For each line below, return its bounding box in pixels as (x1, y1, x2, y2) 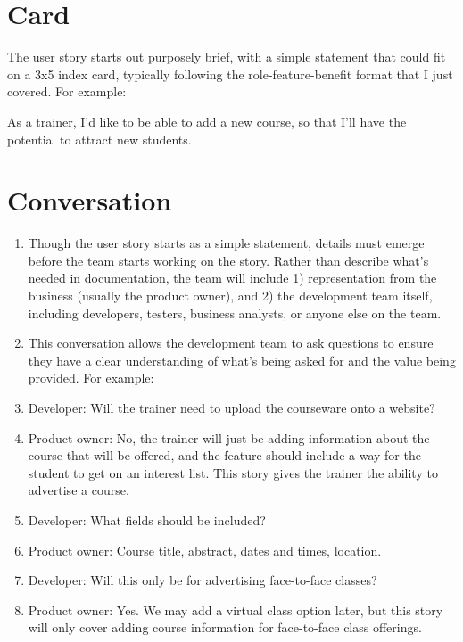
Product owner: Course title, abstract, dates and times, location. (28, 540, 382, 559)
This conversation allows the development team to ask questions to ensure (28, 333, 434, 352)
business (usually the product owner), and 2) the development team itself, (28, 286, 433, 304)
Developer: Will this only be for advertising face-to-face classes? (28, 571, 377, 589)
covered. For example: (7, 82, 127, 101)
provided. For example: (28, 368, 154, 387)
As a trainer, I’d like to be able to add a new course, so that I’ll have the (7, 111, 407, 130)
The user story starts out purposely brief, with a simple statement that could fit (7, 47, 446, 66)
